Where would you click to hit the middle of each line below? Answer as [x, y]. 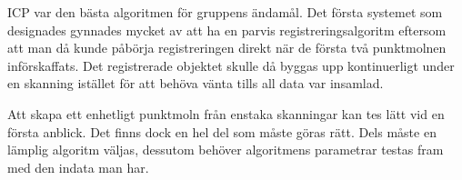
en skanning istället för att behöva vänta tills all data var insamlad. [196, 83]
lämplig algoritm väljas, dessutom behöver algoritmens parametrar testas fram [226, 150]
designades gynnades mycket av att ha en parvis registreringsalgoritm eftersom [227, 30]
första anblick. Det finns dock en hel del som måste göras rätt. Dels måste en [222, 131]
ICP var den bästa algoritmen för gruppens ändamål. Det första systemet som [225, 12]
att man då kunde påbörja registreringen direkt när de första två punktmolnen [227, 48]
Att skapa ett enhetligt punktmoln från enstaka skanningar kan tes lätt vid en [226, 113]
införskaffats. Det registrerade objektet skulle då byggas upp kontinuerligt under [231, 65]
